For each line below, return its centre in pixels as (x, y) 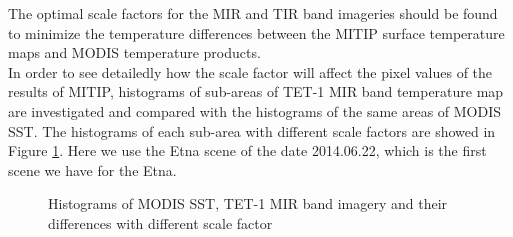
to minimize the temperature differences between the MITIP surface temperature (256, 32)
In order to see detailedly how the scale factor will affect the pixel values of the (250, 71)
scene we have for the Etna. (92, 169)
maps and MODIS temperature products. (134, 52)
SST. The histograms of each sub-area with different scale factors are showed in (252, 130)
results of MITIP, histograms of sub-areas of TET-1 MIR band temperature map (256, 91)
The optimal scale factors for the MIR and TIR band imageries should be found (253, 13)
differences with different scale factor (160, 222)
